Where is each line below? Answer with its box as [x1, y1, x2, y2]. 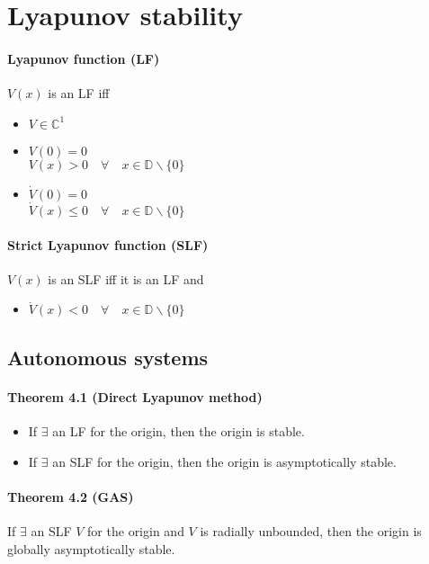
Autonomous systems [7, 343, 209, 371]
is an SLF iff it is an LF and [48, 269, 204, 288]
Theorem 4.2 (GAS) [7, 487, 134, 506]
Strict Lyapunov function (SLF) [7, 235, 209, 254]
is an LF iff [48, 84, 110, 103]
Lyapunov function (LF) [7, 49, 160, 67]
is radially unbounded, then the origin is [200, 521, 422, 540]
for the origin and [87, 521, 184, 540]
